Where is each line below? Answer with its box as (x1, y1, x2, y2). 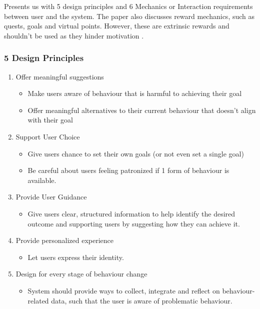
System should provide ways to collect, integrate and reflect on (27, 285, 220, 295)
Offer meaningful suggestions (15, 71, 104, 81)
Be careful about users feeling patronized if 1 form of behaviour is (27, 165, 229, 175)
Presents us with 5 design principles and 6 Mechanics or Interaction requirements (4, 1, 253, 11)
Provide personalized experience (15, 235, 114, 245)
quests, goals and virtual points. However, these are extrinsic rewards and (4, 20, 229, 31)
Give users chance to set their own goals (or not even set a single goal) (27, 148, 244, 158)
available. (27, 174, 56, 185)
